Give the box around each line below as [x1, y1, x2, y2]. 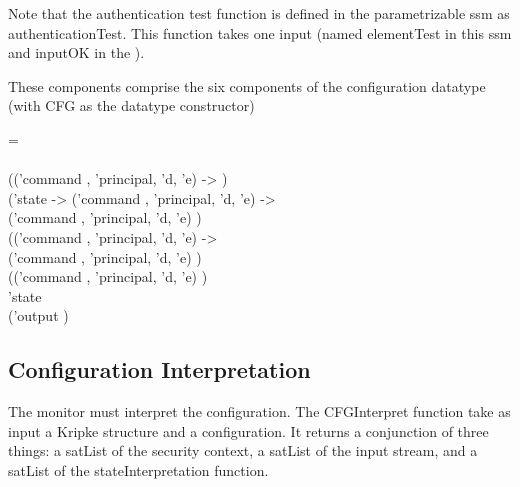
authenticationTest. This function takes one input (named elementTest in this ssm [8, 22, 512, 43]
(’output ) [8, 305, 69, 326]
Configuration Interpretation [8, 354, 311, 385]
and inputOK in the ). [8, 42, 145, 63]
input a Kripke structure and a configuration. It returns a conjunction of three [8, 420, 489, 441]
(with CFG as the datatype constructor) [8, 95, 255, 116]
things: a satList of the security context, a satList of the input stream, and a [8, 440, 478, 461]
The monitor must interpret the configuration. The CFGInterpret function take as [8, 401, 511, 422]
